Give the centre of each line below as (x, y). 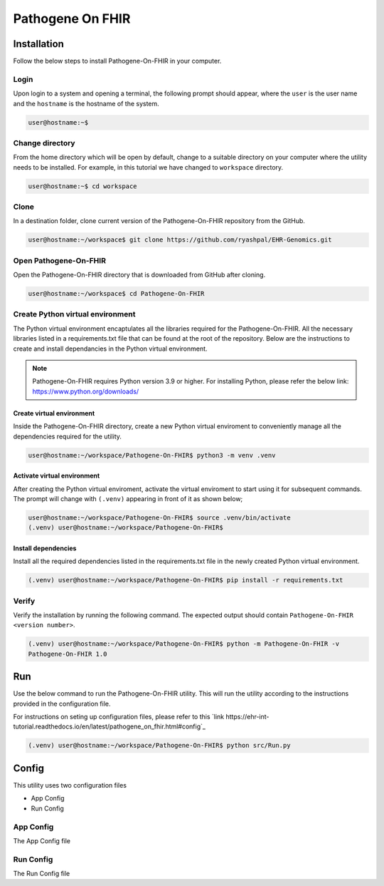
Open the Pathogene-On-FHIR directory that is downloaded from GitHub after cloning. (139, 275)
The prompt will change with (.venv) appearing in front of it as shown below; (128, 498)
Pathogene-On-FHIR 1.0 (68, 654)
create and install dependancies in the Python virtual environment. (110, 349)
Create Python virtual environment (74, 314)
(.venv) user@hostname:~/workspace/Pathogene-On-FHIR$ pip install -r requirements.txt (186, 580)
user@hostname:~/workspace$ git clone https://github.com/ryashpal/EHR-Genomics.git (180, 240)
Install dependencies (45, 548)
